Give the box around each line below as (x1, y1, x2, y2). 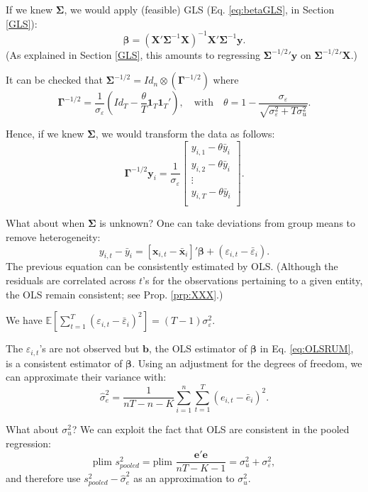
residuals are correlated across (6, 273, 136, 287)
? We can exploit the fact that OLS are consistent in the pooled (72, 421, 350, 436)
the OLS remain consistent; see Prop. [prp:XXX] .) (6, 286, 223, 301)
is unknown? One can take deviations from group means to (99, 216, 356, 230)
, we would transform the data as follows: (95, 126, 275, 141)
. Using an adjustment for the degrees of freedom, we (132, 355, 362, 370)
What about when (6, 216, 85, 230)
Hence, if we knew (6, 126, 84, 141)
